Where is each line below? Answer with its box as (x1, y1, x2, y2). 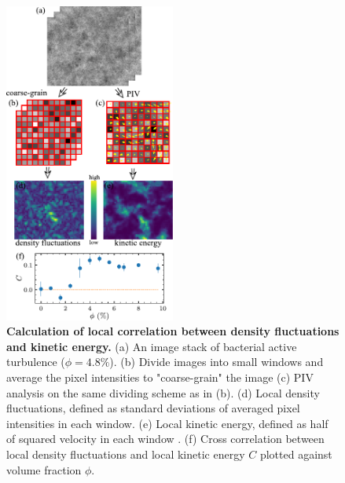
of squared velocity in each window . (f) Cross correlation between (6, 430, 325, 447)
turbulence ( (6, 353, 65, 370)
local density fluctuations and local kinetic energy (6, 445, 245, 462)
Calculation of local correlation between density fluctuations (6, 323, 339, 339)
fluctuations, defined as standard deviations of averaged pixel (6, 400, 300, 416)
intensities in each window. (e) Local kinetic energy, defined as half (6, 415, 328, 431)
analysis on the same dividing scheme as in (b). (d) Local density (6, 384, 320, 401)
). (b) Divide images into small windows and (109, 353, 324, 370)
